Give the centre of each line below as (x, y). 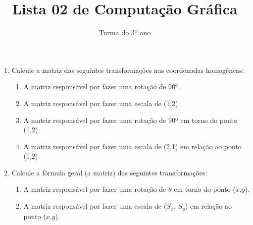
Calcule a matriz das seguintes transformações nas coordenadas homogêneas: (128, 70)
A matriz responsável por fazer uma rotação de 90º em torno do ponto (130, 120)
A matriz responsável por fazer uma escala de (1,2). (102, 103)
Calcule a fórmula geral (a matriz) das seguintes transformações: (109, 172)
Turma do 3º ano (125, 32)
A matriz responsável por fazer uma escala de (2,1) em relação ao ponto (132, 146)
